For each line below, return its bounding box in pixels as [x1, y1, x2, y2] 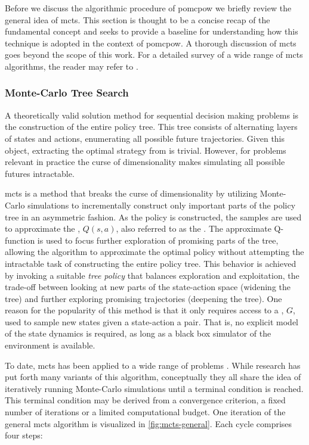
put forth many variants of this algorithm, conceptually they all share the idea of [5, 371, 301, 383]
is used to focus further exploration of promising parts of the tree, [37, 234, 279, 246]
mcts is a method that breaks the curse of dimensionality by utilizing [5, 187, 258, 200]
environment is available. [5, 339, 95, 351]
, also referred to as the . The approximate [116, 222, 271, 235]
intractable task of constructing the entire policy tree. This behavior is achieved [5, 257, 296, 269]
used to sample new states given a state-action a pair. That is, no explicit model [5, 315, 299, 328]
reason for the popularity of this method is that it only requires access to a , [5, 304, 284, 316]
